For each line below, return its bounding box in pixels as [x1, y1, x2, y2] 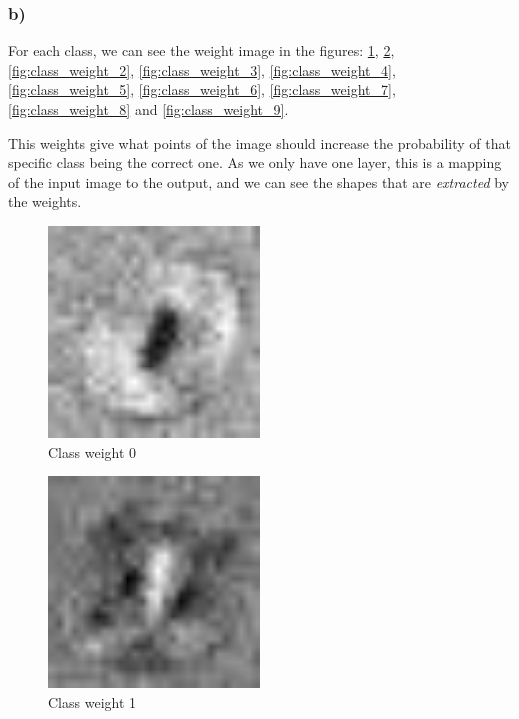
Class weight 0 [48, 441, 137, 462]
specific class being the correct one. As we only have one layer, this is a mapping [8, 152, 502, 173]
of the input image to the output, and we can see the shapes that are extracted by [8, 171, 509, 192]
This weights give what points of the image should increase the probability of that [8, 132, 511, 153]
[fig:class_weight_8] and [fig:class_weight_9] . [8, 99, 289, 119]
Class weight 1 [48, 691, 137, 712]
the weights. [8, 191, 82, 212]
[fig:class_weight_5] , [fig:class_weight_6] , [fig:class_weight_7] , [8, 79, 396, 100]
